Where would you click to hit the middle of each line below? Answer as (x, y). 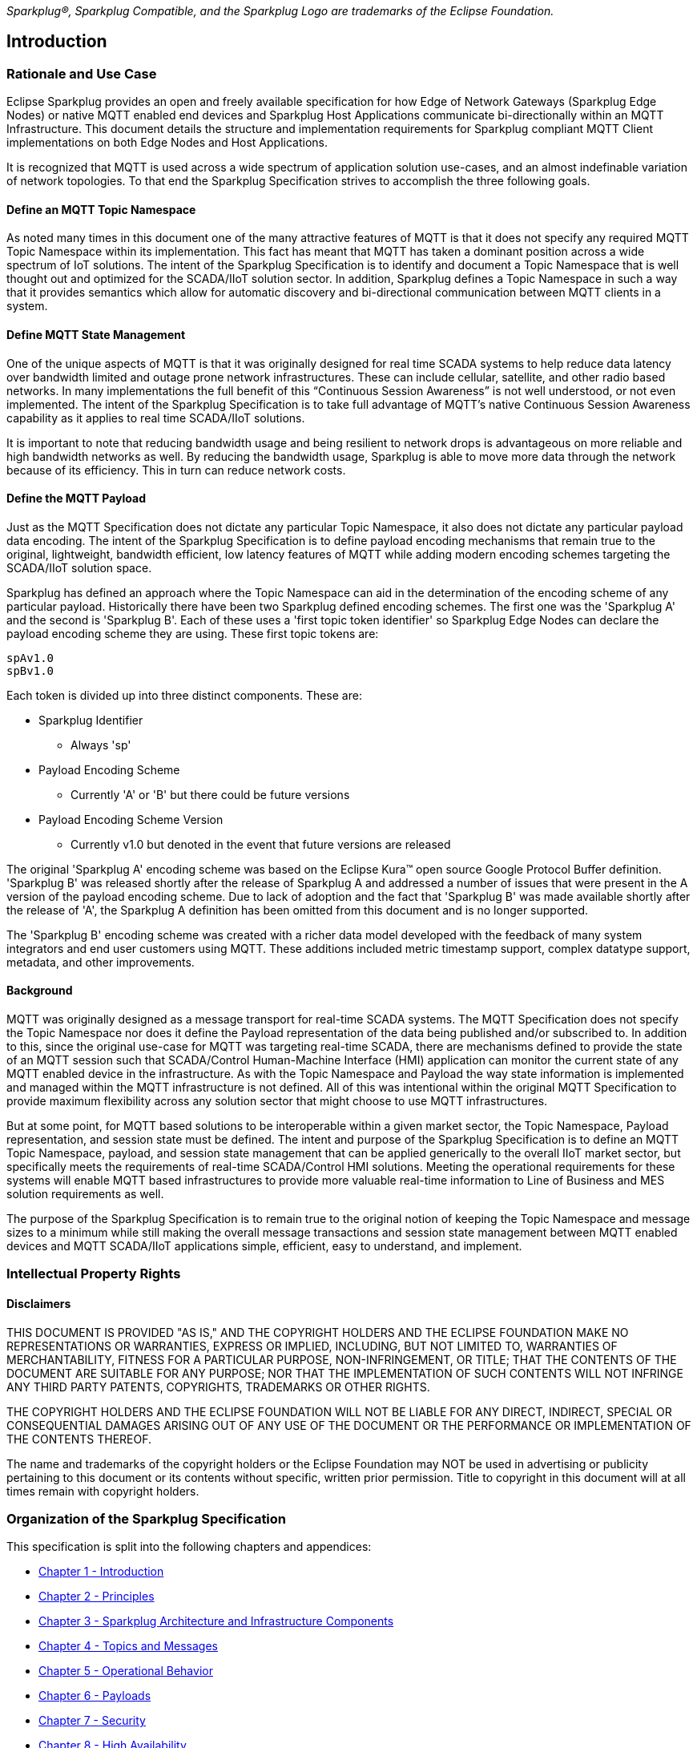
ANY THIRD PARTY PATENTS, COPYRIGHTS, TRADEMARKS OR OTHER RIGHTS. (218, 1387)
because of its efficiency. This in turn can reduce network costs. (176, 470)
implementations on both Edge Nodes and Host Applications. (167, 143)
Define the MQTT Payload (77, 499)
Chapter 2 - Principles (97, 1597)
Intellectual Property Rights (94, 1274)
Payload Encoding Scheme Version (131, 819)
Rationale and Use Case (82, 73)
